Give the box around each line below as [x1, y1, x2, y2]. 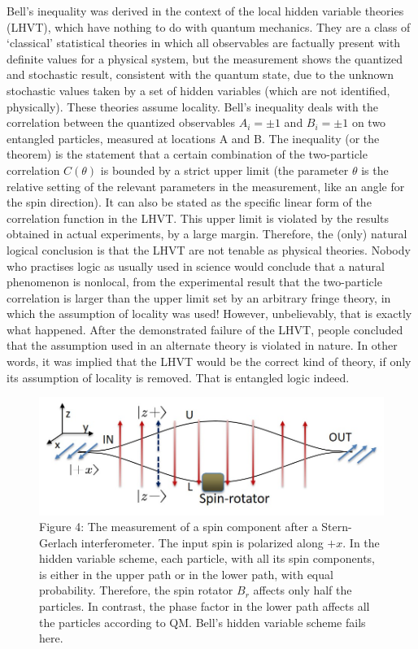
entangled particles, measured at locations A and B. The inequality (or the [7, 129, 380, 146]
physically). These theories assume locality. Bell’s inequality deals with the [7, 98, 378, 115]
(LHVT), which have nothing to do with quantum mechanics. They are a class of [7, 18, 411, 35]
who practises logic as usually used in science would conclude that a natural [7, 257, 385, 274]
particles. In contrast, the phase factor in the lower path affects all [39, 598, 370, 615]
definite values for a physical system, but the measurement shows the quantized [7, 50, 403, 67]
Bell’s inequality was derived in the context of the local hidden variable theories [7, 2, 404, 19]
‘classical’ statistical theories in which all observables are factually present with [7, 34, 401, 51]
